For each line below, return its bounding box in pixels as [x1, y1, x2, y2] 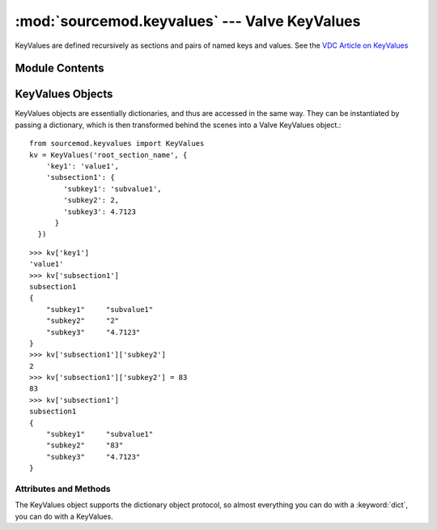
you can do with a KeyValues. [15, 511, 113, 521]
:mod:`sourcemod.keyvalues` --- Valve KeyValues [15, 12, 361, 30]
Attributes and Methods [15, 483, 111, 494]
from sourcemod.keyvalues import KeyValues [29, 139, 205, 148]
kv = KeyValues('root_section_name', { [29, 150, 188, 160]
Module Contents [15, 62, 104, 75]
